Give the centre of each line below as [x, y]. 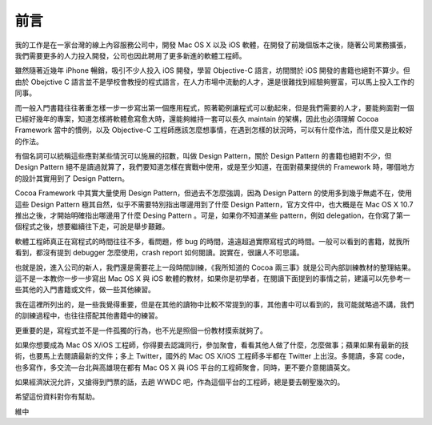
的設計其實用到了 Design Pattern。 [72, 178]
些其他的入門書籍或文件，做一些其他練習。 [85, 290]
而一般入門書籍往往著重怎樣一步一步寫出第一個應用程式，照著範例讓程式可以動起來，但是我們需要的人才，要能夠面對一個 [214, 107]
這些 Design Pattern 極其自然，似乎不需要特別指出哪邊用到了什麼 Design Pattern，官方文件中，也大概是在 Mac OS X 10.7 [214, 204]
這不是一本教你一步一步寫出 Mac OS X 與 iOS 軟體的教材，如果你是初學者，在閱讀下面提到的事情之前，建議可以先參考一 [213, 278]
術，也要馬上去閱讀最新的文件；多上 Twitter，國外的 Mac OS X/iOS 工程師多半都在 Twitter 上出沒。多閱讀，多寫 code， [212, 356]
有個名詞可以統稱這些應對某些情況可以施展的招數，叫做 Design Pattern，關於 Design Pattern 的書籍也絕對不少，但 [203, 156]
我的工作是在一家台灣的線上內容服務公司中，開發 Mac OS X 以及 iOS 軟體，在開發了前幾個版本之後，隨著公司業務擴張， [213, 45]
